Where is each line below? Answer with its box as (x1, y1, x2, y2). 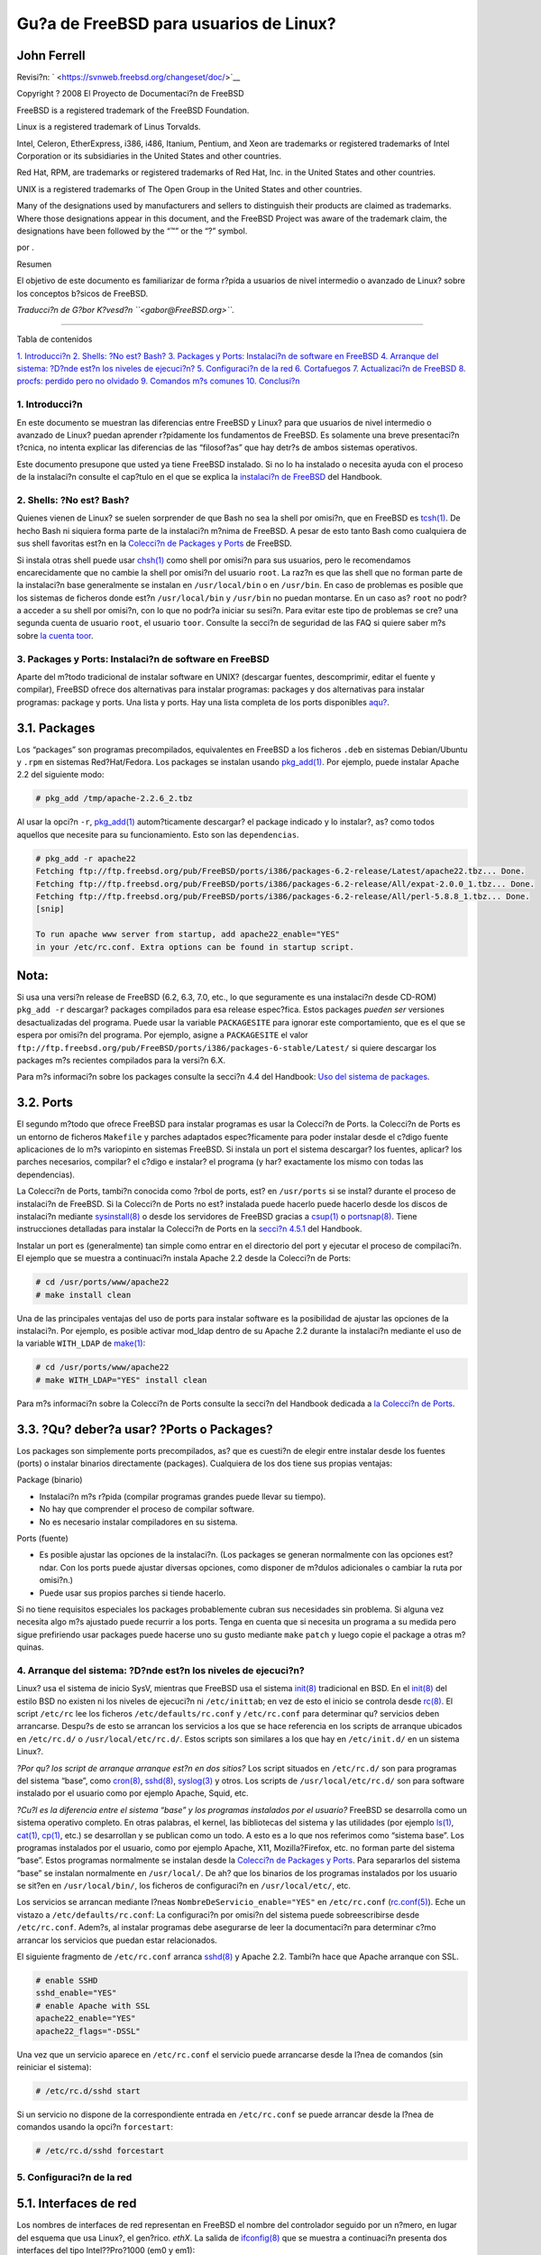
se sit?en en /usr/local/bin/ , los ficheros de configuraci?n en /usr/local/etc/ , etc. (16, 1881, 352, 1891)
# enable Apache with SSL (35, 2001, 151, 2011)
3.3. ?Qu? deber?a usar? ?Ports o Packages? (16, 1422, 273, 1437)
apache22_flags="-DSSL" (35, 2026, 142, 2036)
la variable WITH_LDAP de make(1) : (16, 1338, 146, 1348)
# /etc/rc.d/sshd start (35, 2085, 142, 2096)
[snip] (35, 904, 65, 915)
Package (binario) (16, 1475, 83, 1486)
